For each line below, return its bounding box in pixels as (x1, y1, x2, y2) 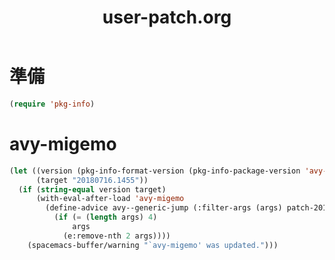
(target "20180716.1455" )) (35, 175, 149, 185)
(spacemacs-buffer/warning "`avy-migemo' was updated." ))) (27, 240, 279, 250)
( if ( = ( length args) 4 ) (53, 212, 158, 223)
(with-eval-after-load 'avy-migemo (35, 194, 185, 204)
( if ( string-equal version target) (18, 184, 167, 195)
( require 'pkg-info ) (9, 99, 96, 109)
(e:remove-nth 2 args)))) (62, 231, 171, 241)
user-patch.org (102, 6, 232, 29)
